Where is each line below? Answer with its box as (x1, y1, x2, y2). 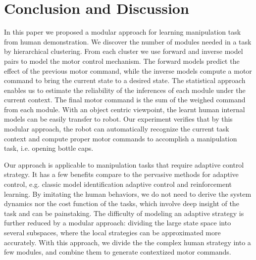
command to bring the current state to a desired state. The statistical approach (4, 75, 246, 86)
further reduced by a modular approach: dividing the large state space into (4, 217, 231, 228)
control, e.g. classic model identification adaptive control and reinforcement (4, 179, 232, 189)
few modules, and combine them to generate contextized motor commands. (4, 247, 231, 257)
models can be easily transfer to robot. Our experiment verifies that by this (4, 114, 233, 124)
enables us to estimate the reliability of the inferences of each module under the (4, 85, 246, 95)
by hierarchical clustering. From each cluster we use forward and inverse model (4, 46, 243, 56)
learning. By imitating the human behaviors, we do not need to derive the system (4, 188, 252, 199)
